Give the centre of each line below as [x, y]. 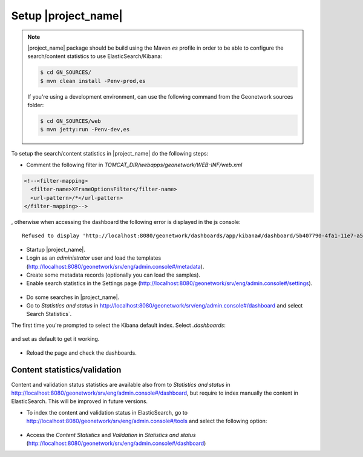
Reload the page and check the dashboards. [82, 353]
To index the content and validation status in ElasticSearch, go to [107, 412]
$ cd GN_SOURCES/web [70, 121]
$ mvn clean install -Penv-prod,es [93, 81]
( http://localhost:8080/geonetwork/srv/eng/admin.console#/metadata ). [115, 266]
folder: [36, 105]
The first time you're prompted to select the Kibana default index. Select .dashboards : [119, 325]
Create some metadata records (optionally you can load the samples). [113, 275]
